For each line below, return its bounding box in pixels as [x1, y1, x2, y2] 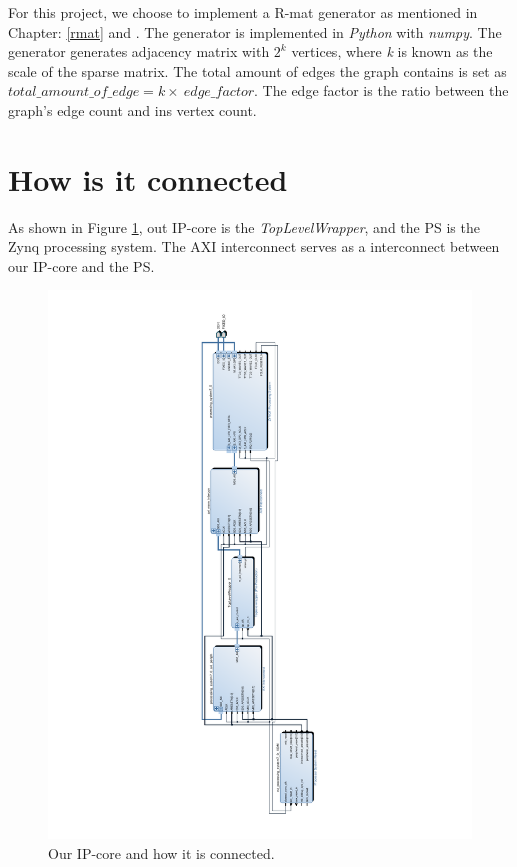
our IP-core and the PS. [8, 255, 155, 276]
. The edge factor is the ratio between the [254, 80, 509, 101]
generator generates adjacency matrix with [8, 41, 270, 62]
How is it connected [8, 158, 288, 199]
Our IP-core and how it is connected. [48, 842, 275, 863]
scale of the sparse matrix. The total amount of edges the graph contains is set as [8, 60, 507, 81]
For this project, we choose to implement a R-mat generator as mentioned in [8, 2, 478, 22]
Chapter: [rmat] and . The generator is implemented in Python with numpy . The [8, 21, 502, 42]
